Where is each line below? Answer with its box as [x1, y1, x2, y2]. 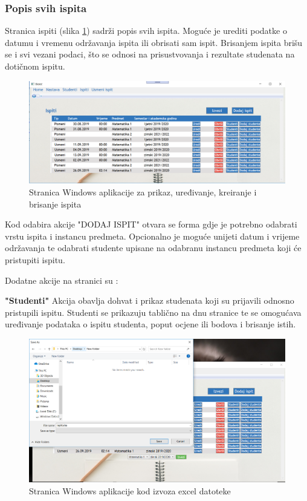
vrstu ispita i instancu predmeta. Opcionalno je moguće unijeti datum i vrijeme [5, 229, 300, 242]
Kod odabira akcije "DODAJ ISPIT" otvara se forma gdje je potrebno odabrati [5, 218, 297, 231]
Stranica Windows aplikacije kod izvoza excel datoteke [29, 484, 231, 497]
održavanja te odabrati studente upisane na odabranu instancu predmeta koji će [5, 241, 302, 254]
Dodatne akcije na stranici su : [5, 273, 118, 286]
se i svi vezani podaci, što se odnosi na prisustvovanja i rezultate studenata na [5, 48, 295, 61]
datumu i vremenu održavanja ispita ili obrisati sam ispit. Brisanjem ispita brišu [5, 36, 303, 48]
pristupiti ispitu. [5, 253, 65, 266]
